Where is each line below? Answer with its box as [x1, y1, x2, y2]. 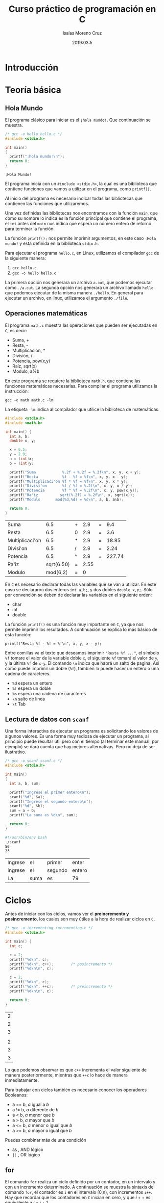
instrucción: [5, 388, 29, 394]
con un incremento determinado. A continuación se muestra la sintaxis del [5, 1184, 155, 1190]
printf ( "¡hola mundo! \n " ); [9, 154, 65, 159]
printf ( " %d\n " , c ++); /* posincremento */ [9, 962, 113, 967]
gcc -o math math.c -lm [5, 397, 54, 403]
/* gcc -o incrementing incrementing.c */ [5, 926, 93, 931]
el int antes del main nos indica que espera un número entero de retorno [5, 221, 152, 227]
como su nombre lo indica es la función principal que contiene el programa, [5, 215, 158, 221]
